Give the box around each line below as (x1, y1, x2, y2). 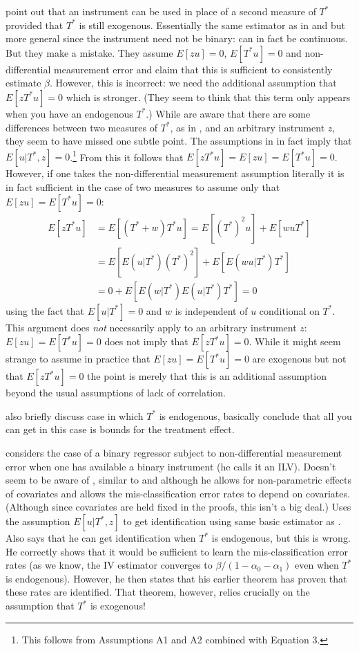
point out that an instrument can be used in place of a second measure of (6, 4, 316, 18)
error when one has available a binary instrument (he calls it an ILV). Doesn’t (6, 459, 336, 473)
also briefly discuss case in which (6, 408, 144, 423)
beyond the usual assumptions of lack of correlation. (6, 385, 226, 400)
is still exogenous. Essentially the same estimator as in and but (79, 17, 345, 32)
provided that (6, 17, 64, 32)
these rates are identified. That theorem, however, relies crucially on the (6, 585, 310, 599)
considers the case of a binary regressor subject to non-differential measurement (6, 446, 342, 460)
